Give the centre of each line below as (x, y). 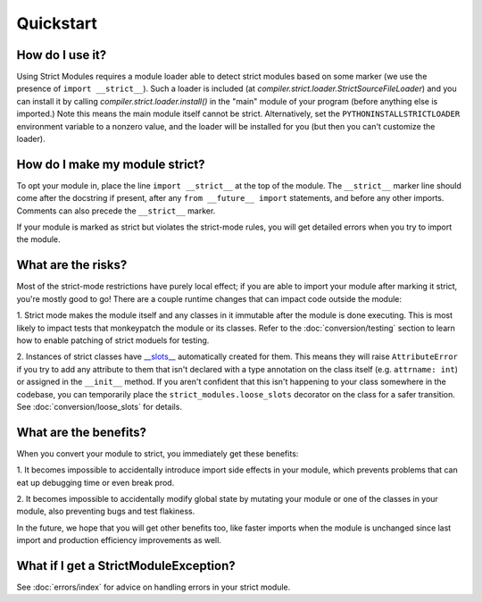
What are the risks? (72, 265)
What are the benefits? (82, 432)
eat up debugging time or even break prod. (96, 482)
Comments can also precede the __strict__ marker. (116, 211)
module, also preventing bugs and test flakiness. (106, 511)
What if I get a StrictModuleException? (126, 566)
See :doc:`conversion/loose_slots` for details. (100, 406)
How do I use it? (62, 55)
